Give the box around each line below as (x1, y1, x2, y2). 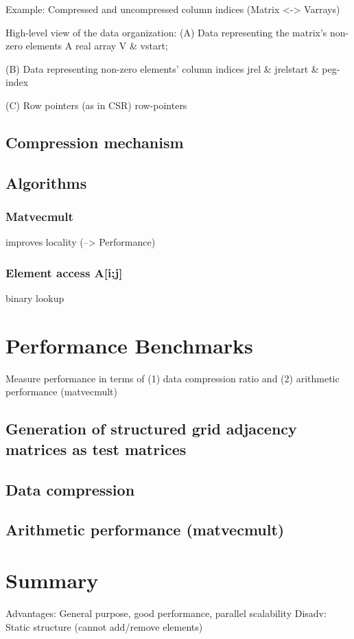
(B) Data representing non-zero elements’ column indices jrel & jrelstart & (5, 61, 319, 75)
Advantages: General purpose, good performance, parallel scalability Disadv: (5, 605, 327, 620)
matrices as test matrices (5, 438, 187, 459)
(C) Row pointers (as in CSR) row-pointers (5, 97, 187, 112)
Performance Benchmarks (5, 331, 253, 359)
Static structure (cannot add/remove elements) (5, 619, 203, 634)
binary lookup (5, 291, 64, 305)
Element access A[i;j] (5, 264, 123, 281)
